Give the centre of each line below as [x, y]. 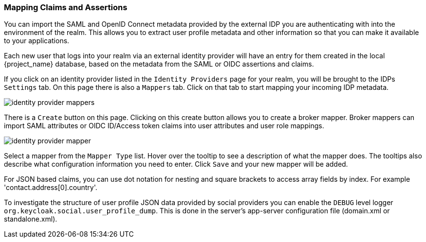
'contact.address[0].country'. [51, 188]
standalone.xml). [31, 219]
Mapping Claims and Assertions [66, 7]
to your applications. [37, 41]
